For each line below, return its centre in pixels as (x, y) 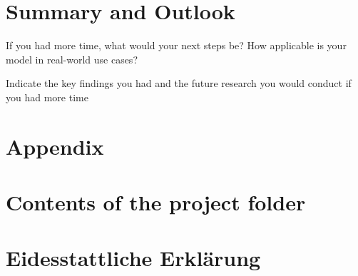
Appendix (55, 146)
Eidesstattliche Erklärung (133, 258)
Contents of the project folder (156, 202)
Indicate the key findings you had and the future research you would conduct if (179, 83)
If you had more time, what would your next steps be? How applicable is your (176, 45)
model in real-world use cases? (72, 59)
